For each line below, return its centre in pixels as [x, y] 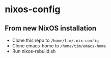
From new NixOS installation [51, 28]
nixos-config [33, 9]
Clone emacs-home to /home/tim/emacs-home [59, 46]
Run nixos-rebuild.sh [34, 51]
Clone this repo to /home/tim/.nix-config [55, 40]
